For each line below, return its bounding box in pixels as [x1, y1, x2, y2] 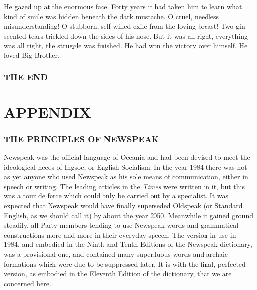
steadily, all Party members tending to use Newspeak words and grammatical [4, 220, 239, 230]
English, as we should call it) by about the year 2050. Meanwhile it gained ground [4, 210, 253, 220]
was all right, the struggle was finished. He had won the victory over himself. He [4, 40, 248, 50]
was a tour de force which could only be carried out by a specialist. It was [4, 191, 229, 201]
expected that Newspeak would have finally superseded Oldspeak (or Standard [4, 200, 243, 210]
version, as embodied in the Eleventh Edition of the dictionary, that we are [4, 268, 232, 279]
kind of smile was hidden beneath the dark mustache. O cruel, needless [4, 11, 219, 21]
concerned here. [4, 278, 51, 288]
